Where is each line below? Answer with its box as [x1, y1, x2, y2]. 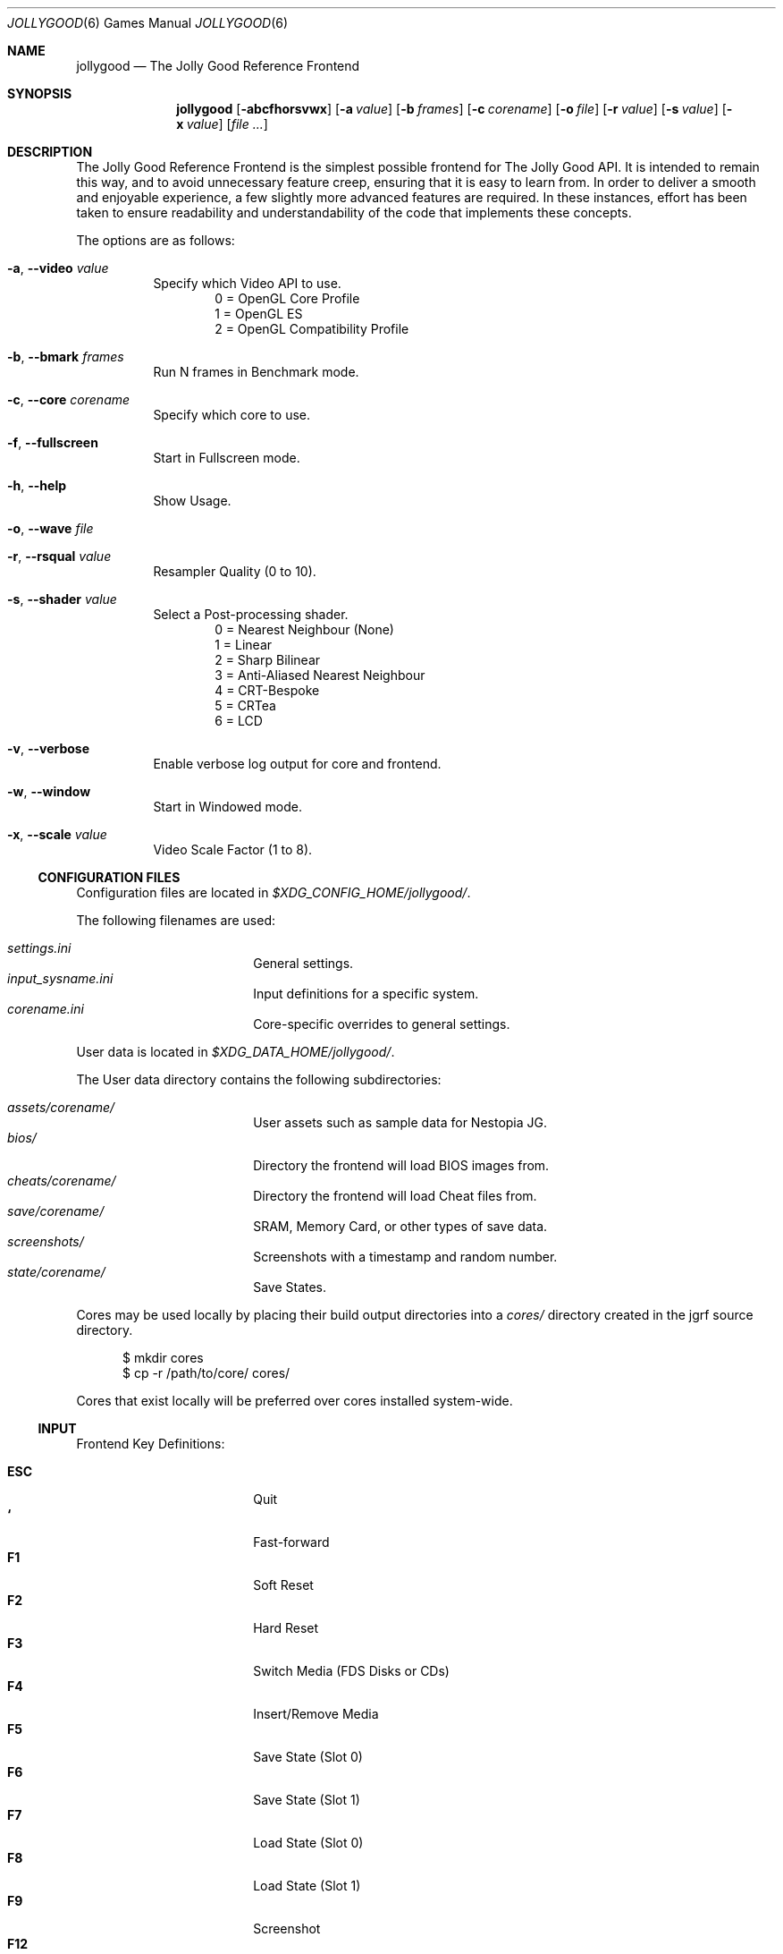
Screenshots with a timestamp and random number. [253, 1249, 558, 1264]
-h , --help [7, 478, 67, 493]
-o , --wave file [7, 521, 94, 536]
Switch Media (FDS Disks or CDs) [253, 1663, 450, 1678]
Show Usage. [153, 493, 232, 508]
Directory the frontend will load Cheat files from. [253, 1188, 537, 1203]
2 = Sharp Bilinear [215, 652, 321, 667]
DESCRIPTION [7, 144, 93, 159]
